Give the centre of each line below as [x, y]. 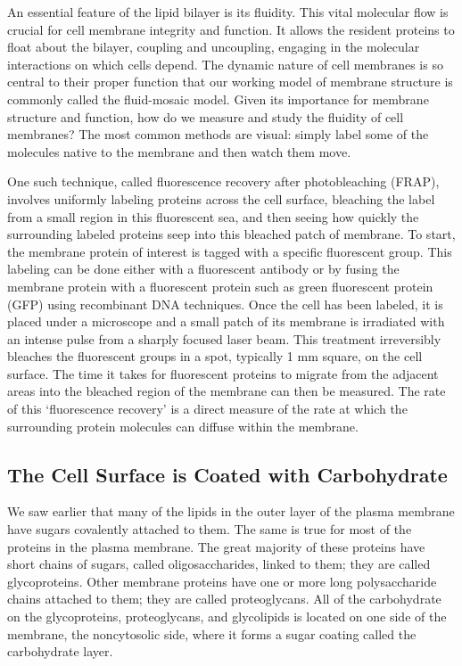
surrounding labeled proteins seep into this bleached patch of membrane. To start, [231, 234]
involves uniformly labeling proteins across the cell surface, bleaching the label [221, 198]
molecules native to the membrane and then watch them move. [179, 151]
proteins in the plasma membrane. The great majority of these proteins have [216, 546]
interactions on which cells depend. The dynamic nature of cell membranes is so [225, 64]
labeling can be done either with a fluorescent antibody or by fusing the [203, 269]
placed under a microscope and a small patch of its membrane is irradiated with [226, 321]
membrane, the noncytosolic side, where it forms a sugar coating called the [212, 633]
